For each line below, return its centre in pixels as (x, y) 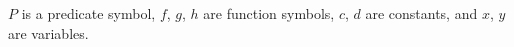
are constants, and (421, 13)
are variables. (48, 32)
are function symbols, (269, 13)
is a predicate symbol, (88, 13)
